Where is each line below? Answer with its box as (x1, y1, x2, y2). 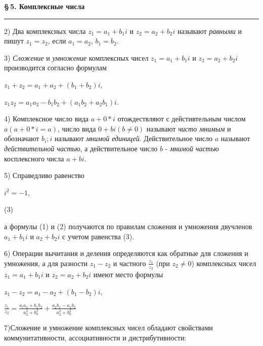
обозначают (4, 133, 39, 144)
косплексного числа (4, 153, 64, 163)
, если (48, 35, 66, 46)
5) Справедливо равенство (4, 170, 84, 181)
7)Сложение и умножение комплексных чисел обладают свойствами (4, 322, 213, 332)
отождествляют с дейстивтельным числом (117, 113, 246, 124)
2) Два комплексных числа (4, 25, 86, 36)
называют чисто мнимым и (146, 123, 231, 134)
